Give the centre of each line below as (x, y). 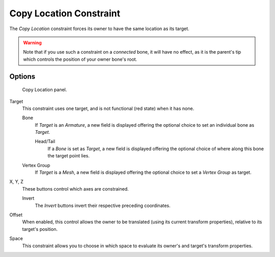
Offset (16, 215)
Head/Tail (45, 142)
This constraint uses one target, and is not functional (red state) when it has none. (108, 108)
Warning (32, 42)
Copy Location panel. (45, 90)
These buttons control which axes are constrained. (76, 189)
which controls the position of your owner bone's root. (80, 59)
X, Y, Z (17, 182)
